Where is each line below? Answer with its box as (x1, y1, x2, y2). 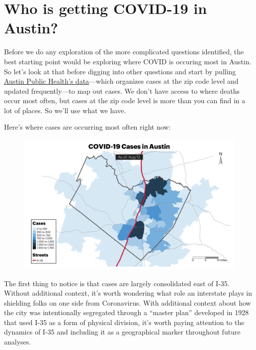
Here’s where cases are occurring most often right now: (4, 122, 171, 132)
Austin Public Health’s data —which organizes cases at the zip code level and (4, 76, 239, 86)
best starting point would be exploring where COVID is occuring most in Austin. (4, 56, 252, 66)
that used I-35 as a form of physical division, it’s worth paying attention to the (4, 317, 245, 327)
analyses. (4, 337, 31, 347)
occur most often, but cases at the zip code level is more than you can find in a (4, 95, 246, 106)
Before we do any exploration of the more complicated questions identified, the (4, 46, 244, 57)
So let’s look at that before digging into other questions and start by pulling (4, 66, 236, 76)
